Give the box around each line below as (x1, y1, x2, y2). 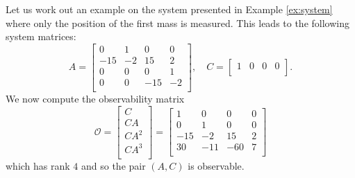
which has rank (6, 158, 70, 172)
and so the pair (81, 158, 146, 172)
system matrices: (6, 29, 76, 44)
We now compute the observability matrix (6, 91, 185, 105)
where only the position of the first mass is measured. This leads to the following (6, 15, 349, 30)
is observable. (188, 158, 245, 172)
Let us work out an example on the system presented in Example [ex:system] (6, 2, 333, 16)
